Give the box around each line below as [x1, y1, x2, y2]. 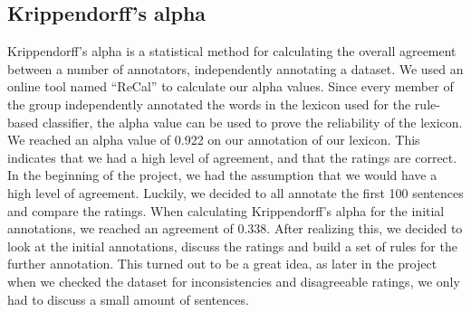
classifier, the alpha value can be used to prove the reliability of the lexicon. [42, 112, 463, 131]
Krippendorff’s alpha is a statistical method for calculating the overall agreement [7, 42, 457, 61]
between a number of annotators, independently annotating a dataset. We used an [7, 59, 464, 78]
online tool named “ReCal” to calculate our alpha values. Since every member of [7, 77, 454, 96]
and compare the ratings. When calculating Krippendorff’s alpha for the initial [7, 201, 445, 220]
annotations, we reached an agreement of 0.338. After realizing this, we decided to [7, 219, 463, 238]
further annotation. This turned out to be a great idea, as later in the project [7, 254, 437, 273]
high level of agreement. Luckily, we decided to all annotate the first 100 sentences [7, 183, 464, 202]
